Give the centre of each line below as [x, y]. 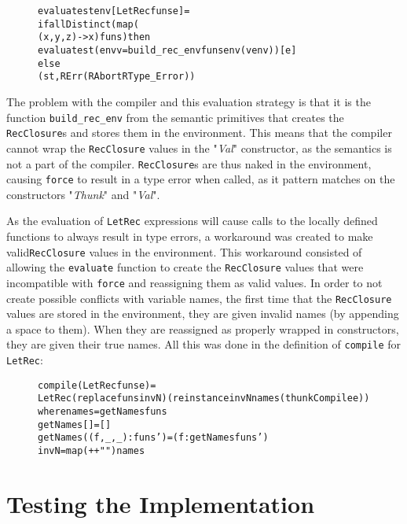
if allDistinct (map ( [88, 24]
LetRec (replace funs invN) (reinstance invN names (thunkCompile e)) [204, 399]
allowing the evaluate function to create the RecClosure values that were [185, 267]
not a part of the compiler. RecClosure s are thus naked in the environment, [189, 163]
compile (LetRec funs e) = [97, 385]
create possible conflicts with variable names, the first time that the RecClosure [199, 298]
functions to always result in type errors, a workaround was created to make [190, 236]
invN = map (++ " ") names [92, 451]
